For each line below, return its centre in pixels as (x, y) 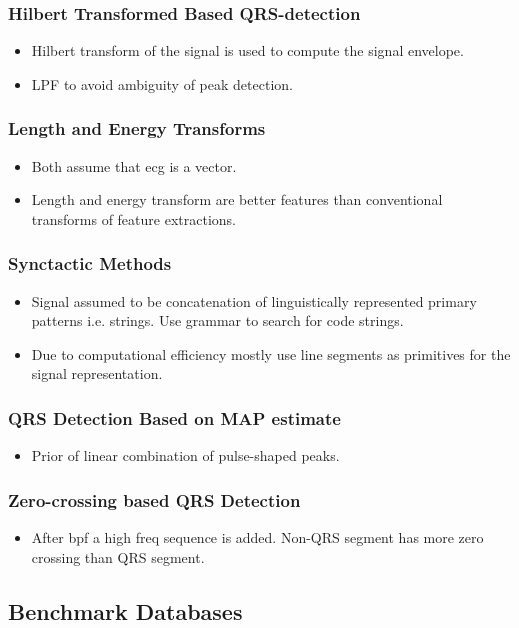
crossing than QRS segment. (118, 556)
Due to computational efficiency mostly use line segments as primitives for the (271, 353)
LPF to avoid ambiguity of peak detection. (162, 83)
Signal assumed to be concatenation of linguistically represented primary (254, 300)
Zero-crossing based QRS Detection (154, 499)
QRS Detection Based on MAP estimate (174, 417)
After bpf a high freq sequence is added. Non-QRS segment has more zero (257, 537)
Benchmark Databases (125, 610)
